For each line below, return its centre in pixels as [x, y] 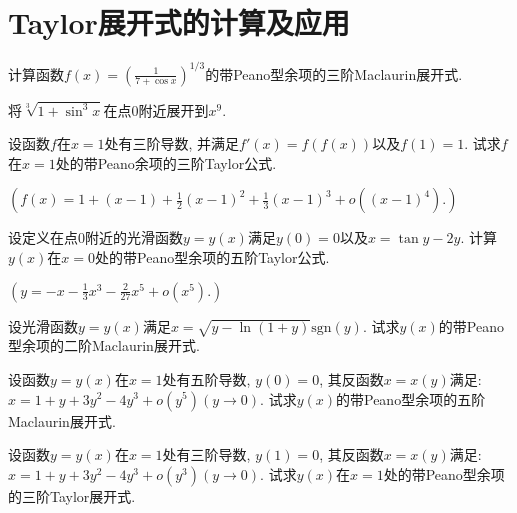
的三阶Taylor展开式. [72, 495]
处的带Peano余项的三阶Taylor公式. [166, 162]
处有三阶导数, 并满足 [172, 143]
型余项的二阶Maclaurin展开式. [104, 345]
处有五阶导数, [206, 378]
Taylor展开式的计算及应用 [179, 22]
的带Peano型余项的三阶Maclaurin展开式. [334, 73]
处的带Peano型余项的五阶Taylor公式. [212, 257]
